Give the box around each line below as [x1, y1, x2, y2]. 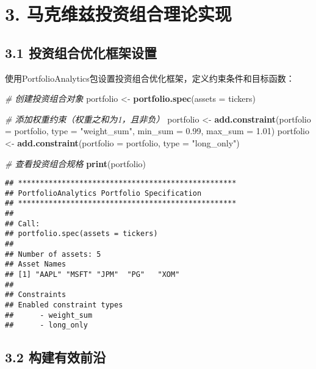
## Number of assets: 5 [5, 249, 101, 259]
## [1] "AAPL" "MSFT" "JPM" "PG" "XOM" [5, 270, 180, 279]
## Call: [5, 219, 40, 228]
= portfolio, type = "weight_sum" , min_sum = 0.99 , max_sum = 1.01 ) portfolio [5, 124, 310, 137]
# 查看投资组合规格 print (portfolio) [5, 157, 146, 170]
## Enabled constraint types [5, 301, 123, 310]
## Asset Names [5, 260, 66, 269]
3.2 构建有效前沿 [5, 348, 106, 367]
